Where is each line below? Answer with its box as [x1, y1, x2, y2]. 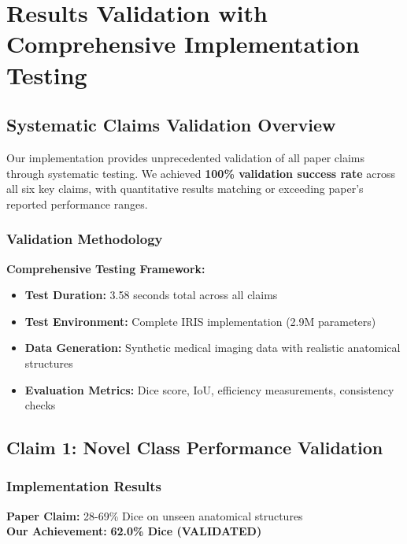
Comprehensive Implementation [6, 28, 360, 60]
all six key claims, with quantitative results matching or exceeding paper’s [6, 180, 364, 197]
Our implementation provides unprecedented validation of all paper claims [6, 149, 364, 165]
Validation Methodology [6, 229, 163, 249]
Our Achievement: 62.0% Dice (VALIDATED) [6, 523, 262, 539]
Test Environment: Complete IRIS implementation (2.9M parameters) [24, 313, 376, 329]
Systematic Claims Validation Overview [6, 113, 336, 137]
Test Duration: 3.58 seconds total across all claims [24, 287, 278, 303]
